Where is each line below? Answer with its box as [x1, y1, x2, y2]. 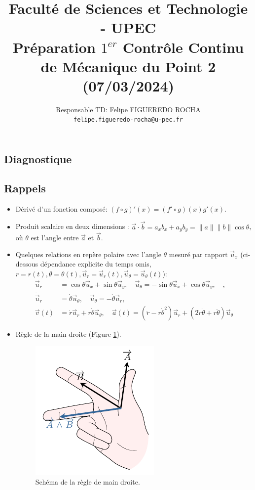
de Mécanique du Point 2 [40, 56, 216, 76]
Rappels [4, 180, 46, 195]
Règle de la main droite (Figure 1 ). [15, 329, 121, 339]
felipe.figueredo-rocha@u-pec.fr [73, 116, 183, 124]
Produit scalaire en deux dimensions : [15, 221, 129, 231]
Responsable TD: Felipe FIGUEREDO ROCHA [56, 104, 201, 114]
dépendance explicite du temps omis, [40, 259, 151, 269]
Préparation [12, 37, 96, 57]
